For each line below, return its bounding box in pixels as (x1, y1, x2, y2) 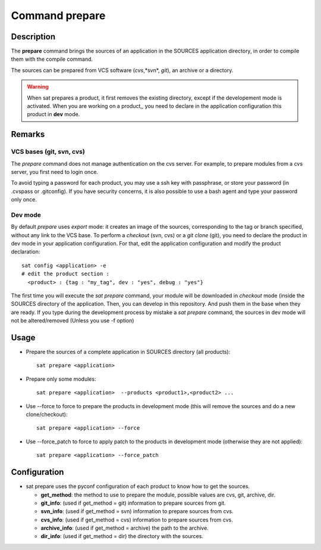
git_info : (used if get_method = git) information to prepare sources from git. (40, 499, 226, 507)
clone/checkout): (26, 411, 68, 418)
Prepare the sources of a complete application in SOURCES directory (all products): (26, 349, 231, 356)
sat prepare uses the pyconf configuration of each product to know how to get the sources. (26, 483, 250, 490)
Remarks (11, 129, 45, 139)
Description (11, 32, 56, 42)
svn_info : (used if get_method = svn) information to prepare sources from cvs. (40, 508, 234, 515)
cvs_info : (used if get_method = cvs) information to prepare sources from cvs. (40, 516, 233, 523)
